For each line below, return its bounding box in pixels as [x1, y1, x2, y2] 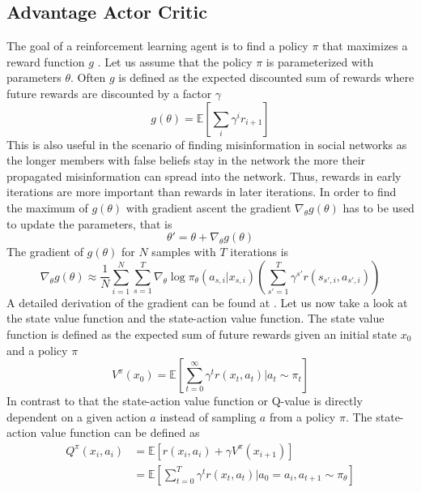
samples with [151, 243, 216, 260]
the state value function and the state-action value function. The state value [6, 310, 385, 327]
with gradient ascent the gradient [125, 199, 291, 216]
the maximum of [6, 199, 88, 216]
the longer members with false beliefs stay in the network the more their [6, 152, 366, 169]
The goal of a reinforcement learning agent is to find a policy [6, 37, 308, 54]
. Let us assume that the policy [97, 53, 253, 70]
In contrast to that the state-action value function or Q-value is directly [6, 392, 363, 409]
